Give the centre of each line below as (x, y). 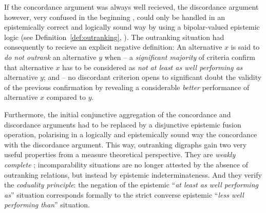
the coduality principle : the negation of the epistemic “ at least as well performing (131, 185)
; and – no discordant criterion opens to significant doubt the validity (153, 77)
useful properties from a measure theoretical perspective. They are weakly (120, 154)
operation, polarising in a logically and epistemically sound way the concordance (131, 134)
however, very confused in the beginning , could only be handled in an (115, 17)
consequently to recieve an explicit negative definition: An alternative (113, 47)
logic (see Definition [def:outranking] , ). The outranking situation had (114, 37)
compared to (66, 97)
